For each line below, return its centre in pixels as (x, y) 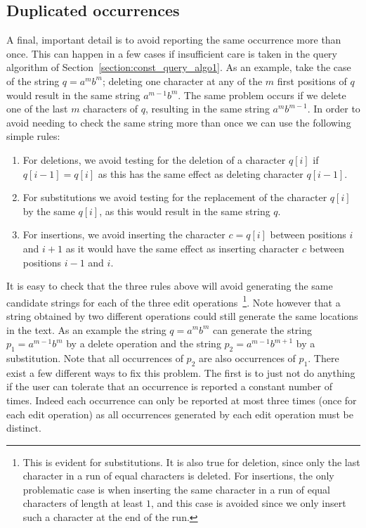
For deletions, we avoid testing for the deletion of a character (154, 159)
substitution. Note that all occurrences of (95, 358)
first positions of (312, 81)
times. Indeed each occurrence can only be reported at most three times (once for (182, 400)
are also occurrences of (247, 358)
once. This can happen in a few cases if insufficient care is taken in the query (172, 53)
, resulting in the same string (208, 109)
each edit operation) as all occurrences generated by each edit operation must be (180, 414)
